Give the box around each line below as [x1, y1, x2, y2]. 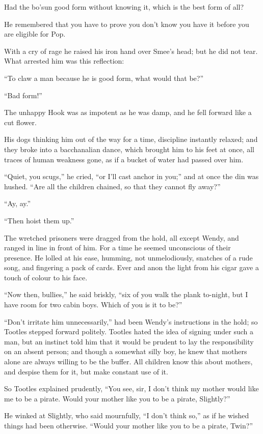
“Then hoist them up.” [4, 215, 74, 225]
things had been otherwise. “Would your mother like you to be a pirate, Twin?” [4, 420, 253, 430]
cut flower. [4, 117, 37, 127]
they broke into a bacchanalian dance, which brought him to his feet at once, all [4, 143, 254, 154]
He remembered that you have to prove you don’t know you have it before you [4, 18, 249, 29]
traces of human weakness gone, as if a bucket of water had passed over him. [4, 154, 244, 164]
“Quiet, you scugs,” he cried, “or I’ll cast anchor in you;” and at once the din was [4, 171, 259, 182]
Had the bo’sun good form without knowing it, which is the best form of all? [4, 2, 244, 12]
